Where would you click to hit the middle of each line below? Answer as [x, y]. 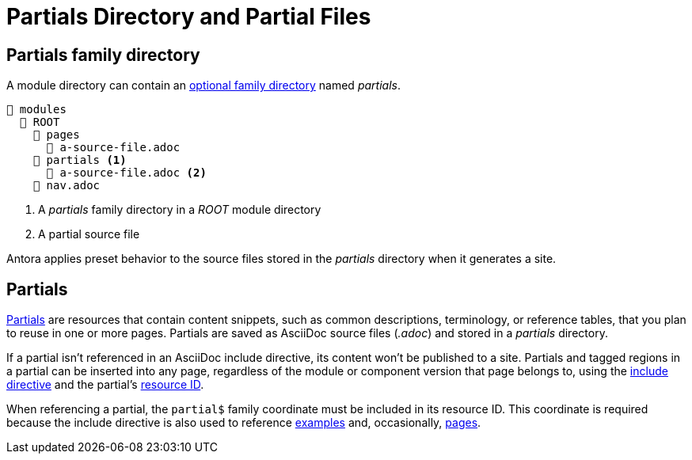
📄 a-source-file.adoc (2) [126, 173]
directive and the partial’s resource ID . [105, 385]
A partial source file [89, 234]
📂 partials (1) [80, 160]
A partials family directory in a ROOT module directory [180, 210]
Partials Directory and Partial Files [189, 17]
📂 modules [36, 110]
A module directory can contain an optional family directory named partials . [203, 86]
